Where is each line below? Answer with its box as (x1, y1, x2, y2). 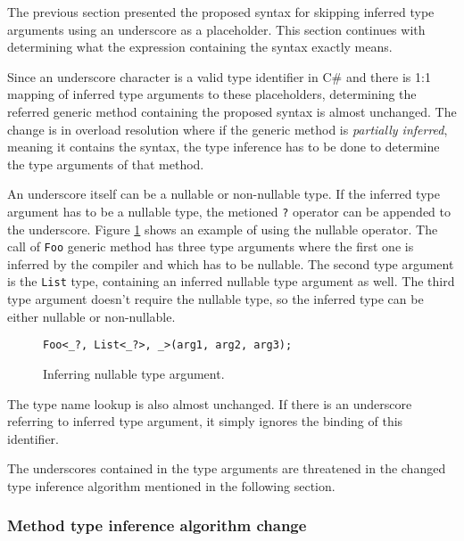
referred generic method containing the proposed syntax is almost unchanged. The (7, 102, 457, 120)
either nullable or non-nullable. (7, 307, 176, 325)
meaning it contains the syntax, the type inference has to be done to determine (7, 137, 440, 156)
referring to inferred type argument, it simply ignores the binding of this (7, 412, 403, 430)
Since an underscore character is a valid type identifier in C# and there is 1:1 (7, 67, 431, 86)
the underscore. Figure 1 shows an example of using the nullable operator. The (7, 219, 438, 238)
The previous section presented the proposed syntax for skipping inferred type (7, 3, 435, 20)
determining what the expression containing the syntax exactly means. (7, 37, 393, 56)
